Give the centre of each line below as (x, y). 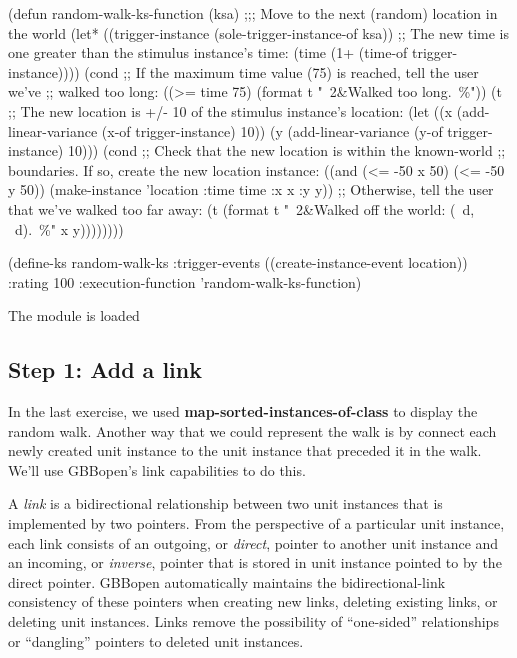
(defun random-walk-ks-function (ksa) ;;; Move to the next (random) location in (253, 13)
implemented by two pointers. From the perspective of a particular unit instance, (256, 523)
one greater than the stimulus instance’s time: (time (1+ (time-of (208, 52)
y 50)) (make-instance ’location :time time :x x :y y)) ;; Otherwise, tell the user (251, 189)
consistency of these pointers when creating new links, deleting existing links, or (253, 601)
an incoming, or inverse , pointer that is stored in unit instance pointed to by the (255, 562)
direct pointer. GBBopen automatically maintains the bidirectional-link (227, 581)
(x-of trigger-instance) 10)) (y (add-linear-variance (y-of (272, 130)
